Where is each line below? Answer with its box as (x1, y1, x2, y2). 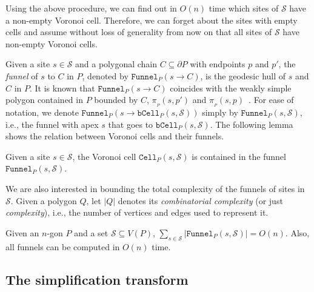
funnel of (5, 69, 38, 82)
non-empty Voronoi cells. (5, 37, 98, 50)
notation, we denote (5, 106, 79, 119)
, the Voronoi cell (72, 150, 136, 162)
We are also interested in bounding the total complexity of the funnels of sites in (5, 182, 305, 194)
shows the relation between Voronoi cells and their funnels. (5, 130, 224, 142)
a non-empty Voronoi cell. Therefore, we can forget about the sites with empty (5, 13, 298, 26)
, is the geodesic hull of (200, 69, 286, 82)
